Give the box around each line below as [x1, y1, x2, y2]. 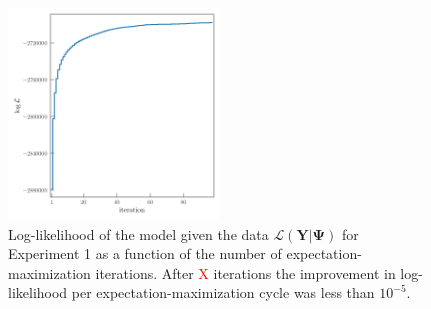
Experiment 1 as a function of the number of [8, 243, 282, 264]
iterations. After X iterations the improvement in [95, 262, 396, 283]
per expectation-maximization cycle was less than [71, 282, 375, 303]
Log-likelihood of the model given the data [8, 223, 269, 244]
